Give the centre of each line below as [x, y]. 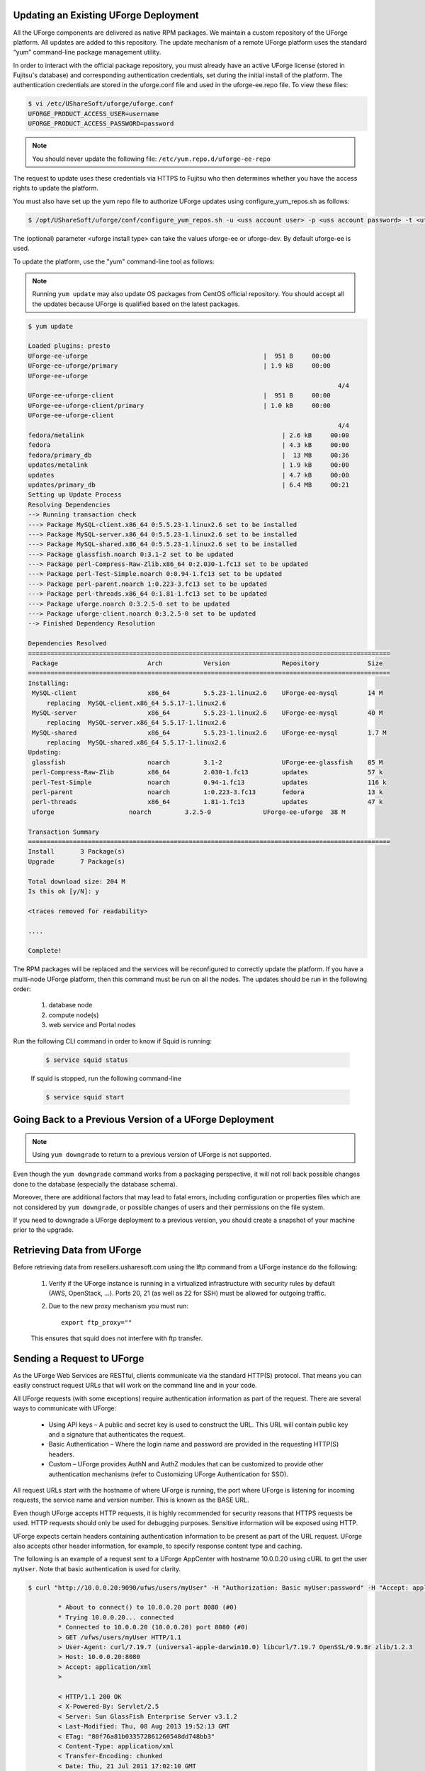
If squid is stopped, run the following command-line [106, 1078]
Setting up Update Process [75, 495]
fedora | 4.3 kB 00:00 [189, 445]
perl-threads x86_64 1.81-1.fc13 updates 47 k [208, 802]
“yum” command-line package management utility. [87, 52]
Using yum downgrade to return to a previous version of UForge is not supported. [152, 1154]
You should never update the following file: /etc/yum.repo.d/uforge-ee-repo [151, 159]
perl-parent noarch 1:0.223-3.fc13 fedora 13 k [208, 792]
